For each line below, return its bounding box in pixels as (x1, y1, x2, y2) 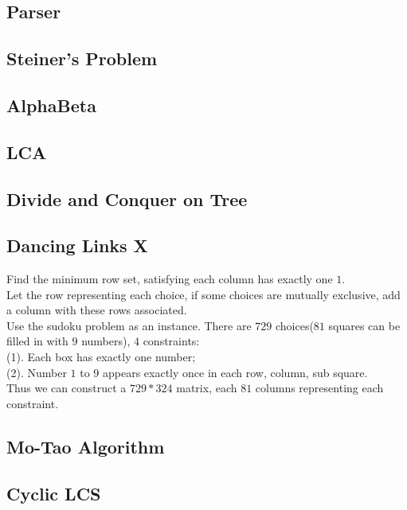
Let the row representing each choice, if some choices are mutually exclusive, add (6, 286, 401, 302)
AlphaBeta (6, 92, 96, 117)
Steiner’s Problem (6, 46, 158, 71)
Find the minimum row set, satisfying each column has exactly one (6, 271, 333, 287)
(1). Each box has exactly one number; (6, 348, 196, 365)
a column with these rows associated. (6, 302, 187, 318)
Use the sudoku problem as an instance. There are (6, 317, 252, 333)
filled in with (6, 333, 68, 349)
